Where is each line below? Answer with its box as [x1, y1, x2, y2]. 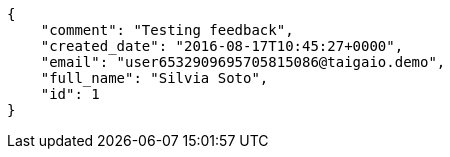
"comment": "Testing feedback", [40, 22, 294, 38]
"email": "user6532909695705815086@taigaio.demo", [40, 54, 446, 70]
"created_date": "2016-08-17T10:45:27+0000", [40, 38, 404, 54]
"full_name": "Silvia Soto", [40, 70, 269, 86]
